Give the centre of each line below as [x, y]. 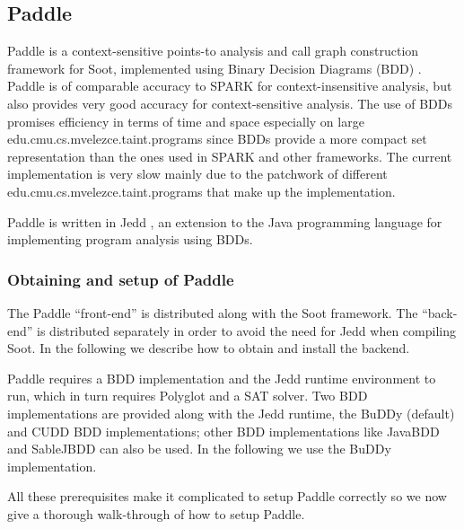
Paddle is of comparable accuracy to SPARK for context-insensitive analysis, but [230, 86]
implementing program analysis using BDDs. [130, 239]
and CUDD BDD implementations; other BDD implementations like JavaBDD [223, 431]
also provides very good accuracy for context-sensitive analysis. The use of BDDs [230, 103]
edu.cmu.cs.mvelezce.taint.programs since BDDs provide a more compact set [217, 139]
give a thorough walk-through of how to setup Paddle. [156, 513]
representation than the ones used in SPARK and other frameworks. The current [230, 156]
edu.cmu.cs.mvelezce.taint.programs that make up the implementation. [201, 191]
